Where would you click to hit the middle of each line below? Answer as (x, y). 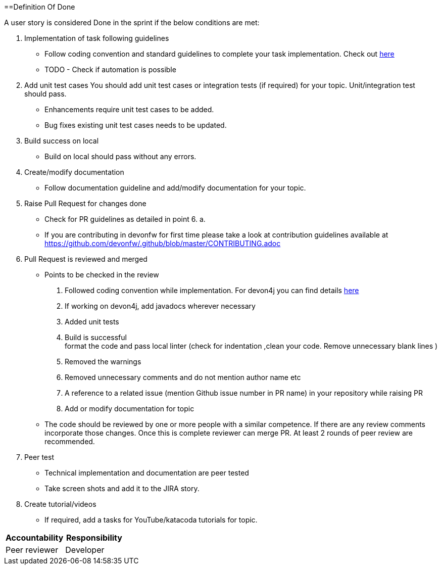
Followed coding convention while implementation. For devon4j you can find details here (212, 290)
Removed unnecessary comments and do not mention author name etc (183, 377)
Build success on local (62, 141)
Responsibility (94, 538)
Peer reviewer (32, 550)
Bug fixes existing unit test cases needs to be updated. (136, 125)
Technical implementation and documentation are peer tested (147, 473)
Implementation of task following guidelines (97, 38)
